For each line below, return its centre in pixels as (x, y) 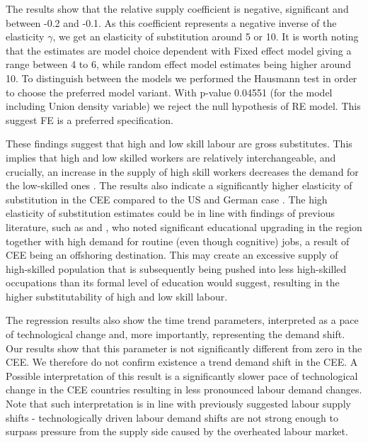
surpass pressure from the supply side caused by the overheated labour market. (177, 431)
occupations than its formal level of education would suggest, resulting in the (173, 282)
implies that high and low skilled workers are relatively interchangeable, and (171, 157)
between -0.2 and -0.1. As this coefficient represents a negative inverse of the (171, 22)
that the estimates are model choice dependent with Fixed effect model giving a (179, 50)
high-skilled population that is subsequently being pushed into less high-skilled (176, 268)
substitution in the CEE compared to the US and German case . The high (167, 199)
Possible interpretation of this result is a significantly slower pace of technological (182, 375)
